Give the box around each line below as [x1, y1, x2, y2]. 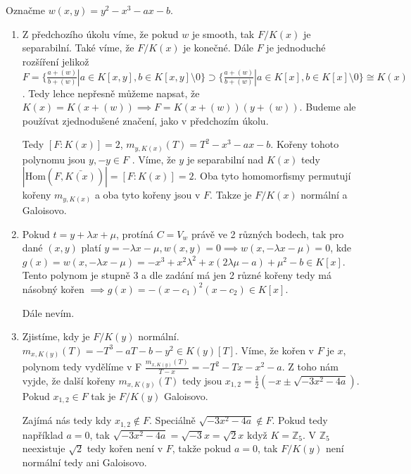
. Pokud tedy [272, 413, 328, 428]
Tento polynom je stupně [22, 268, 130, 282]
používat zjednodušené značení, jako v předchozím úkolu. [22, 113, 269, 127]
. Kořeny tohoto [270, 137, 339, 151]
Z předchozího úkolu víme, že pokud [22, 26, 179, 41]
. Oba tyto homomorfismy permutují [194, 168, 351, 183]
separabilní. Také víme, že [22, 40, 134, 55]
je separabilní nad [186, 151, 264, 166]
